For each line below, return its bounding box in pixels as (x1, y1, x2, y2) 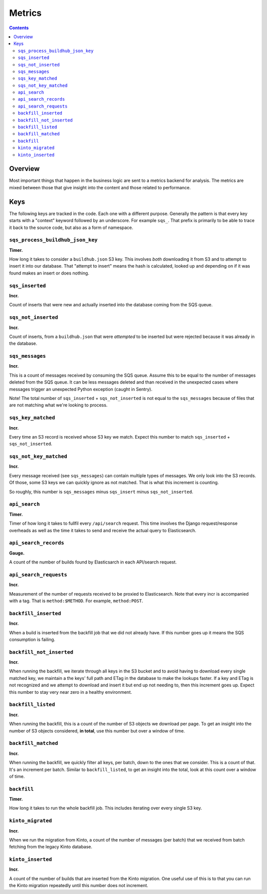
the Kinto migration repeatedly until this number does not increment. (9, 883, 148, 889)
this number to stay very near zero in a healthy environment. (9, 689, 132, 695)
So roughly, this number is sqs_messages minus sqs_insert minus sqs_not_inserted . (9, 489, 193, 495)
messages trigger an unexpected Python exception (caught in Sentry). (9, 386, 153, 392)
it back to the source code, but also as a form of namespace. (9, 224, 133, 230)
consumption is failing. (9, 636, 55, 642)
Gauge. (9, 550, 25, 556)
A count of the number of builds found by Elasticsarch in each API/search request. (9, 559, 177, 565)
